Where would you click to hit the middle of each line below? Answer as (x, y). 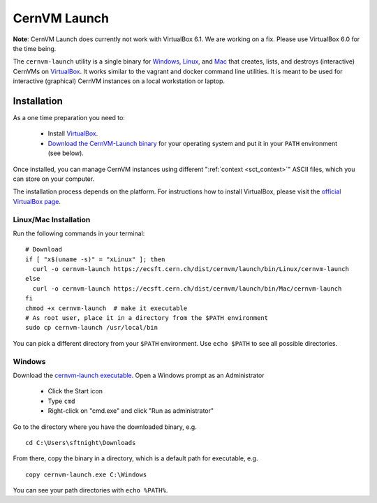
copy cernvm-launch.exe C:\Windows (86, 474)
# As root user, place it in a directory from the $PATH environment (147, 318)
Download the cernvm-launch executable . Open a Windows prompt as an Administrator (139, 375)
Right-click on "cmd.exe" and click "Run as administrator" (131, 411)
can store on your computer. (54, 179)
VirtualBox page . (37, 201)
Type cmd (61, 401)
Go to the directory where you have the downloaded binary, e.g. (105, 427)
